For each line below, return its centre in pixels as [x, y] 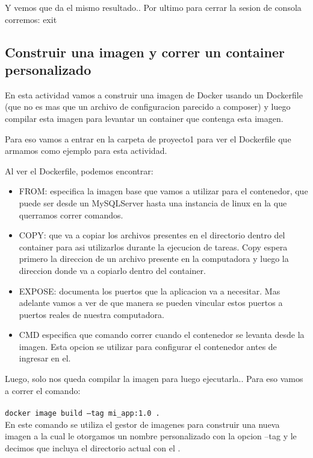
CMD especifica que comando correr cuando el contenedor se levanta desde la [162, 335]
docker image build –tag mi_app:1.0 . [82, 413]
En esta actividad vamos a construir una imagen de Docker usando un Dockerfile [154, 94]
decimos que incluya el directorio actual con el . [93, 447]
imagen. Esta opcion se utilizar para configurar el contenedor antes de [148, 346]
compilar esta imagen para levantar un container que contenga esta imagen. [144, 118]
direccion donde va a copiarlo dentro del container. [112, 270]
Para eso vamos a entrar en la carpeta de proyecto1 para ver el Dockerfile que [148, 138]
